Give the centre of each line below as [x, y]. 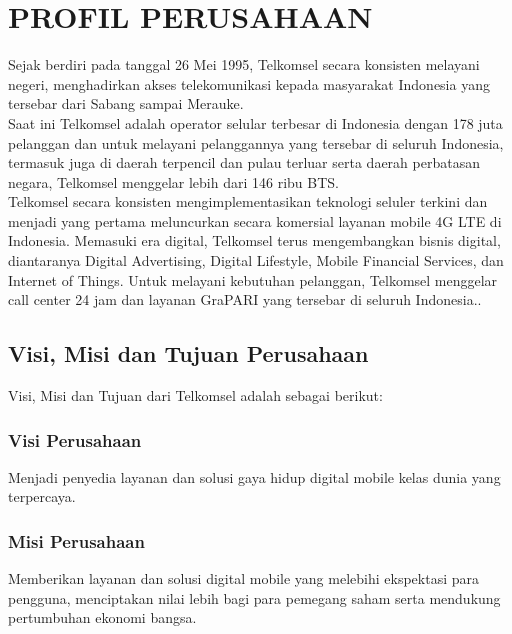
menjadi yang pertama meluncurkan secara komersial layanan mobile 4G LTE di [255, 220]
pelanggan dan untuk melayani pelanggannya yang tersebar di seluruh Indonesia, [256, 142]
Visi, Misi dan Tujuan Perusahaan [188, 353]
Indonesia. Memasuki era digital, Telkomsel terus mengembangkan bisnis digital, [254, 240]
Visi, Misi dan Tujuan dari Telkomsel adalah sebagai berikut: [195, 395]
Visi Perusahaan [75, 439]
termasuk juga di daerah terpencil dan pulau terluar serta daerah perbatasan [244, 162]
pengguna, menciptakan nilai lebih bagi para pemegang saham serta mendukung [254, 597]
